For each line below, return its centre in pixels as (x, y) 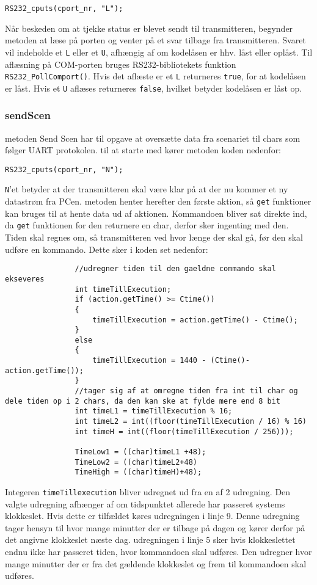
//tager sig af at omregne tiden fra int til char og (186, 391)
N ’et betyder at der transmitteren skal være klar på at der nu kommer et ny (147, 189)
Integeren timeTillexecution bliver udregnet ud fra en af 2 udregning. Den (148, 492)
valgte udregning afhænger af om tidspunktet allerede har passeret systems (145, 503)
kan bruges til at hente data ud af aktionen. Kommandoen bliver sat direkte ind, (156, 213)
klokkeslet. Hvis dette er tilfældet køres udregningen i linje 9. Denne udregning (152, 516)
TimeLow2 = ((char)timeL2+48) (136, 462)
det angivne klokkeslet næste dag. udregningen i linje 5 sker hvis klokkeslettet (150, 540)
